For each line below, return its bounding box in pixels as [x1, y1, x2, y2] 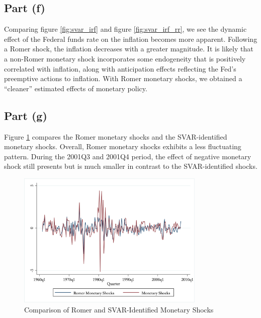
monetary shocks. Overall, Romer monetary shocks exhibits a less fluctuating [4, 141, 241, 152]
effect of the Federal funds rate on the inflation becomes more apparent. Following [4, 33, 257, 44]
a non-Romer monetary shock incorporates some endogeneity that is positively [4, 53, 246, 63]
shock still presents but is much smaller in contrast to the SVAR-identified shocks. [4, 161, 257, 171]
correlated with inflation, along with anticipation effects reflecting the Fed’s [4, 63, 236, 74]
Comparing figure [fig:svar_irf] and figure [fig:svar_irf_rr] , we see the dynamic [4, 24, 247, 34]
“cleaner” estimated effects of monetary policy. [4, 83, 147, 93]
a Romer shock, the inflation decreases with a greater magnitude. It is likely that [4, 43, 253, 54]
